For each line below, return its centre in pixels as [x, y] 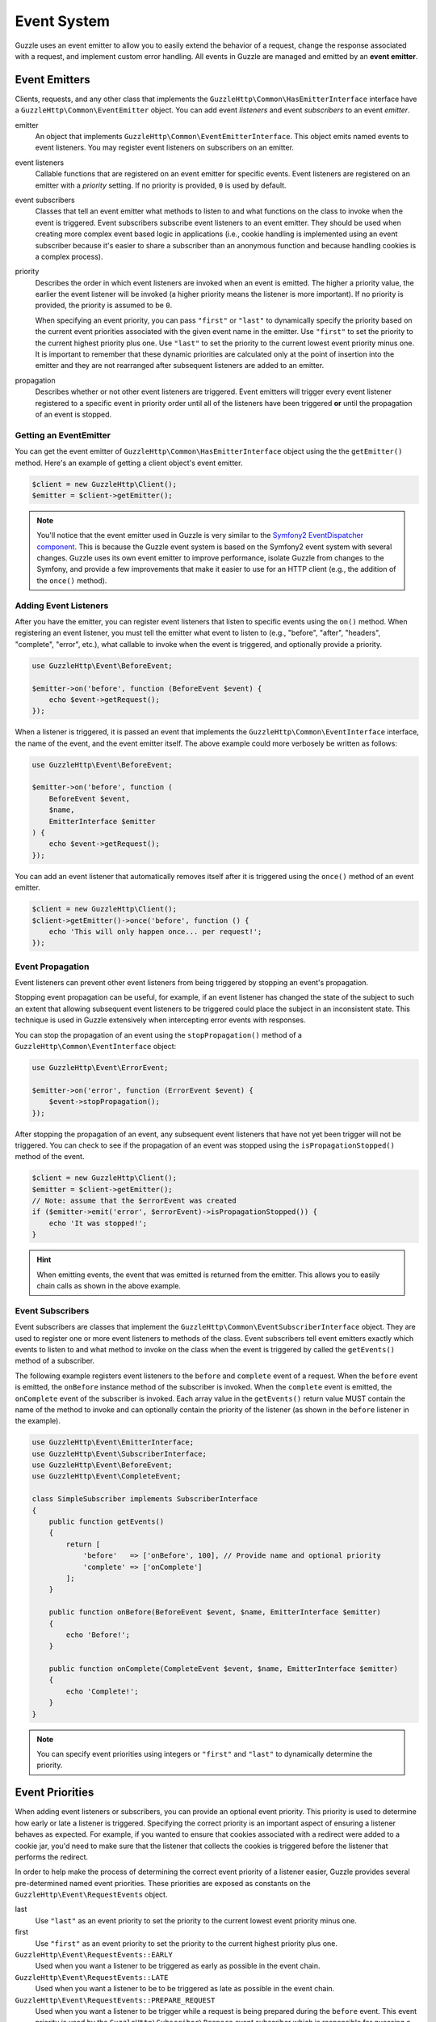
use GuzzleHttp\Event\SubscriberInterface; [119, 1453]
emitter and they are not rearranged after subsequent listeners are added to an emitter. [180, 366]
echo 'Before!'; [98, 1635]
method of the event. [50, 1157]
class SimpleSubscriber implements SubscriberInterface [145, 1499]
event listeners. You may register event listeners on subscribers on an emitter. [165, 148]
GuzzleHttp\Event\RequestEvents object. [91, 1895]
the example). [38, 1421]
